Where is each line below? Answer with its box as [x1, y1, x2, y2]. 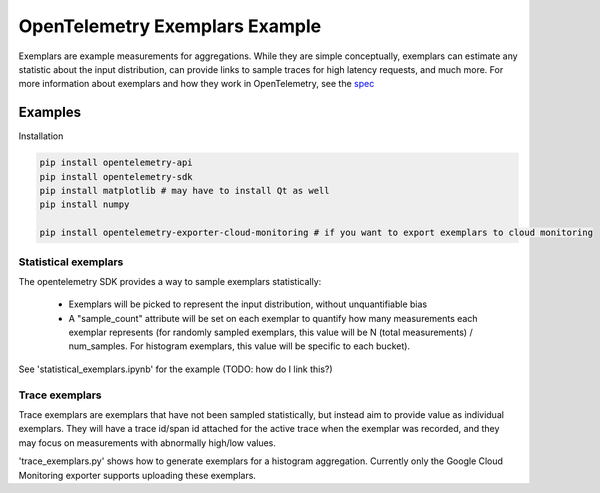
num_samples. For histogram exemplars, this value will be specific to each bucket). [68, 340, 410, 352]
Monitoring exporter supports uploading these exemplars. [18, 469, 257, 481]
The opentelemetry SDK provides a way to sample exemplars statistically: [18, 275, 322, 287]
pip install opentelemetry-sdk [39, 171, 194, 182]
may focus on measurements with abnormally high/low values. [18, 436, 277, 449]
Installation [18, 130, 64, 142]
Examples [18, 104, 82, 121]
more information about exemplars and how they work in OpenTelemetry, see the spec [18, 78, 375, 90]
